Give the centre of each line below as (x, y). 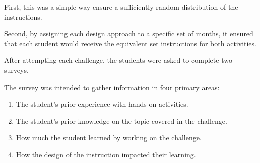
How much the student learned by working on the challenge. (109, 138)
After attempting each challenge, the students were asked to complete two (118, 60)
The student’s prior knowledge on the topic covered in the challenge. (121, 120)
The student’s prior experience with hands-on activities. (102, 104)
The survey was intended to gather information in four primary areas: (112, 87)
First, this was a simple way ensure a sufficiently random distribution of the (121, 7)
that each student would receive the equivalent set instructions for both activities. (130, 43)
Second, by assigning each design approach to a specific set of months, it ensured (129, 33)
